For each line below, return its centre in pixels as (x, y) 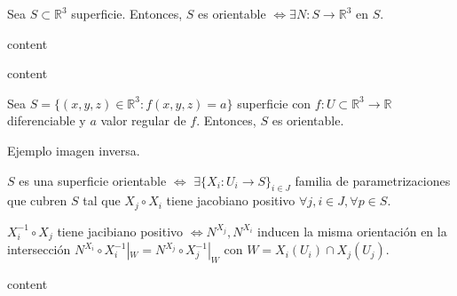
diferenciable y (47, 120)
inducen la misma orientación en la (352, 231)
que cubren (37, 200)
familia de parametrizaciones (373, 180)
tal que (102, 200)
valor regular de (143, 120)
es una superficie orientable (93, 180)
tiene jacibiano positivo (120, 231)
